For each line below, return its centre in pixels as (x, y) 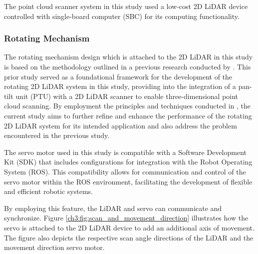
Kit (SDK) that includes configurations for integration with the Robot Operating (128, 162)
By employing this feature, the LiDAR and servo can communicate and (113, 208)
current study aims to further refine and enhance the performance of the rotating (128, 115)
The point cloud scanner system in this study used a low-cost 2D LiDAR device (126, 6)
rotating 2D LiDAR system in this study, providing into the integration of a (120, 86)
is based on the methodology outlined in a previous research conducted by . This (128, 66)
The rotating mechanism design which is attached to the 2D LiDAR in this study (129, 57)
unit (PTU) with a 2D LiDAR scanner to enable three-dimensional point (127, 96)
